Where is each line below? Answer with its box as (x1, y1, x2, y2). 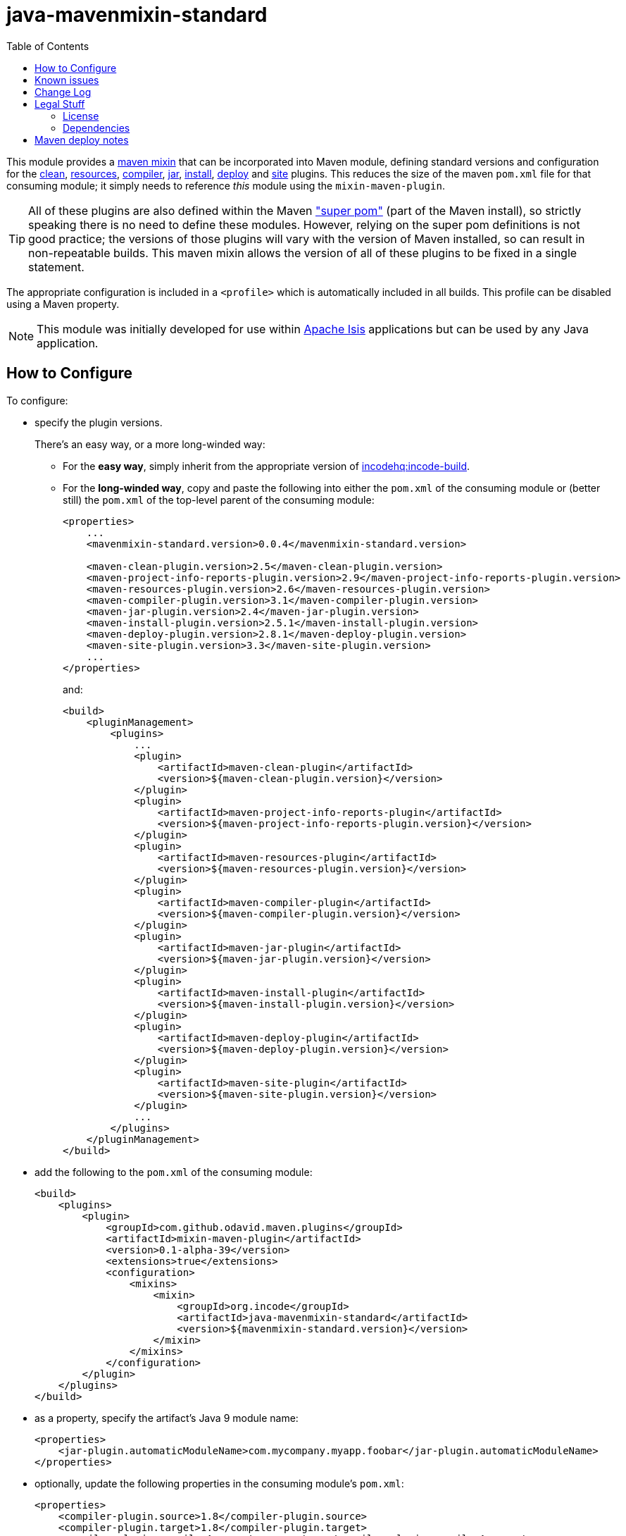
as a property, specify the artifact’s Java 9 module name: (35, 1411, 299, 1424)
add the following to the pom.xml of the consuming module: (35, 1165, 313, 1178)
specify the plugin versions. (35, 416, 163, 428)
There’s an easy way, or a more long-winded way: (35, 438, 265, 450)
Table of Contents (6, 39, 89, 52)
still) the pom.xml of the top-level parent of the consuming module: (63, 493, 375, 506)
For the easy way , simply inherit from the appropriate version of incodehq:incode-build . (63, 459, 470, 472)
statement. (28, 259, 84, 274)
